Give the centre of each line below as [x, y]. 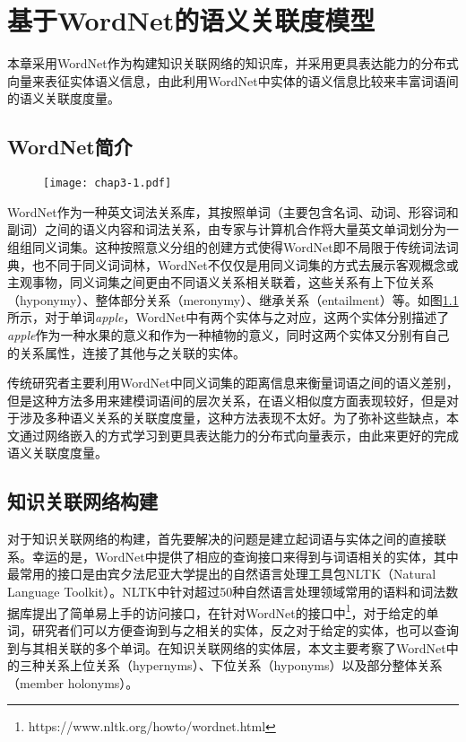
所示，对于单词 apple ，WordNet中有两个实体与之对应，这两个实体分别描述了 [229, 317]
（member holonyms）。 [73, 682]
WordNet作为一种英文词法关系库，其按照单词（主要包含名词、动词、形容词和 [233, 211]
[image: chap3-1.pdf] [108, 183]
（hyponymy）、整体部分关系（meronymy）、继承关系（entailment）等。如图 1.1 [233, 299]
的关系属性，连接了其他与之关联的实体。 [126, 352]
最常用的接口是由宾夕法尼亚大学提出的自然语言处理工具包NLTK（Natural [222, 574]
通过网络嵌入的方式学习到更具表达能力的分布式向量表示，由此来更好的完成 [239, 435]
